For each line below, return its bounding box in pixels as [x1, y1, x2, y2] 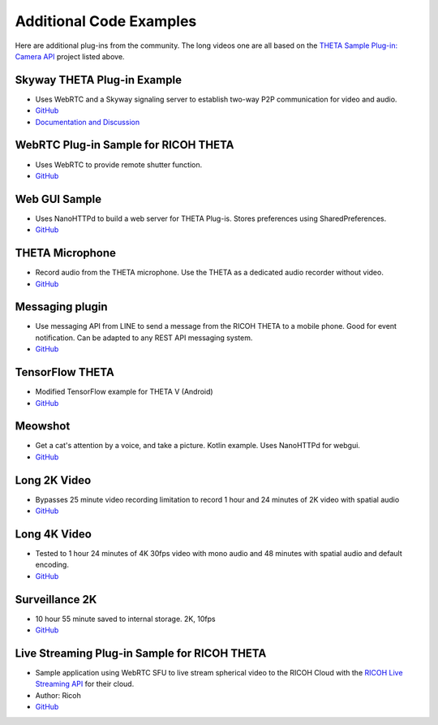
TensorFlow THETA [15, 365, 115, 379]
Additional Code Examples [15, 12, 197, 30]
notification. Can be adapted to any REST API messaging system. [35, 333, 253, 343]
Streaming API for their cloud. [35, 679, 135, 689]
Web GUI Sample [15, 192, 102, 206]
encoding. [35, 560, 69, 570]
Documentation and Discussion [35, 117, 140, 127]
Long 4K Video [15, 527, 92, 541]
